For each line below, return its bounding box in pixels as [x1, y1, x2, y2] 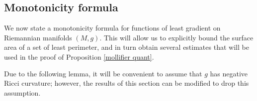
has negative [210, 68, 248, 78]
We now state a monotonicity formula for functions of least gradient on [4, 23, 221, 33]
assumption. [4, 87, 41, 98]
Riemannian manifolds [4, 32, 72, 42]
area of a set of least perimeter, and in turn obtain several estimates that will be [4, 42, 249, 52]
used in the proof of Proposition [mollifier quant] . [4, 51, 154, 62]
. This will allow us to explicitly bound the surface [99, 32, 254, 42]
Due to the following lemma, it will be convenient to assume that [4, 68, 202, 78]
